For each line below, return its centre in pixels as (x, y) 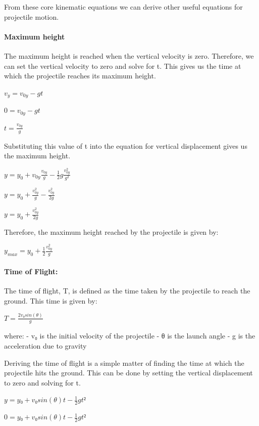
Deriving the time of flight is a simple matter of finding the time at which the (124, 363)
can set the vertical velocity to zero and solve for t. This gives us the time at (123, 66)
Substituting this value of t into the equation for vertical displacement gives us (126, 145)
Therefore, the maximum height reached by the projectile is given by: (111, 231)
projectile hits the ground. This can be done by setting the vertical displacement (128, 373)
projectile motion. (32, 16)
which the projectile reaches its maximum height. (80, 76)
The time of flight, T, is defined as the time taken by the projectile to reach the (127, 290)
